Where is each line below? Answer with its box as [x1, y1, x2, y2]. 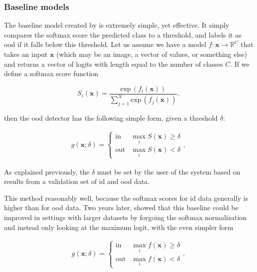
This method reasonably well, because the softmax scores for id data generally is [4, 192, 249, 203]
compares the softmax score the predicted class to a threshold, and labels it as [4, 29, 242, 40]
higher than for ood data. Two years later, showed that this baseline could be [4, 202, 239, 213]
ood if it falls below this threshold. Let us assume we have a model [4, 39, 206, 49]
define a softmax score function [4, 68, 99, 79]
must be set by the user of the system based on [97, 166, 241, 177]
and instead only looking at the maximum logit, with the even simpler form [4, 222, 234, 232]
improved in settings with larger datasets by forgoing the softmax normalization [4, 212, 247, 222]
